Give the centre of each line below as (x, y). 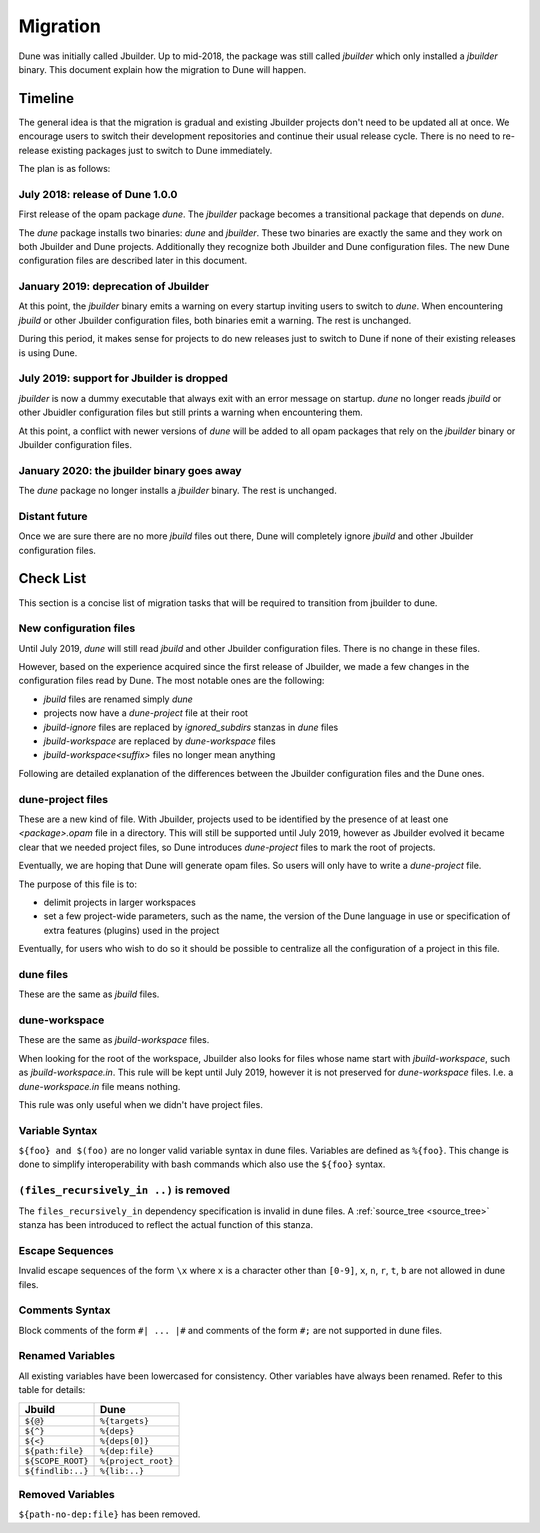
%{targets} (124, 1420)
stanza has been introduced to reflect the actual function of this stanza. (166, 1224)
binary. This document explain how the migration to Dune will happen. (162, 69)
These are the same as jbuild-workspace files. (114, 1040)
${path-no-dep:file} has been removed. (109, 1514)
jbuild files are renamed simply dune (118, 699)
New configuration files (77, 628)
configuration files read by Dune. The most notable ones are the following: (171, 681)
